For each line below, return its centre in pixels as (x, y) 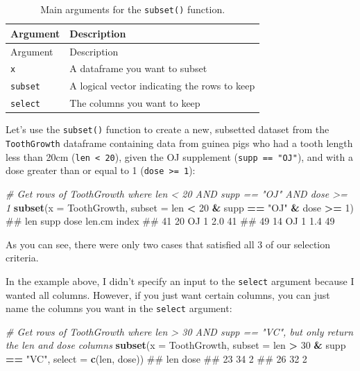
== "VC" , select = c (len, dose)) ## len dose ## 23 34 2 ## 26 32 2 (156, 359)
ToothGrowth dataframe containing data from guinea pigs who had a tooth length (179, 143)
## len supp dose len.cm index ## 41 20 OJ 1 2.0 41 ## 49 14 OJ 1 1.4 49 (170, 221)
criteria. (22, 258)
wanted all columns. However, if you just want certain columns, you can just (168, 294)
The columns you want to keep (135, 103)
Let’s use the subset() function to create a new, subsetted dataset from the (168, 129)
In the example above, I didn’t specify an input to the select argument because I (180, 281)
